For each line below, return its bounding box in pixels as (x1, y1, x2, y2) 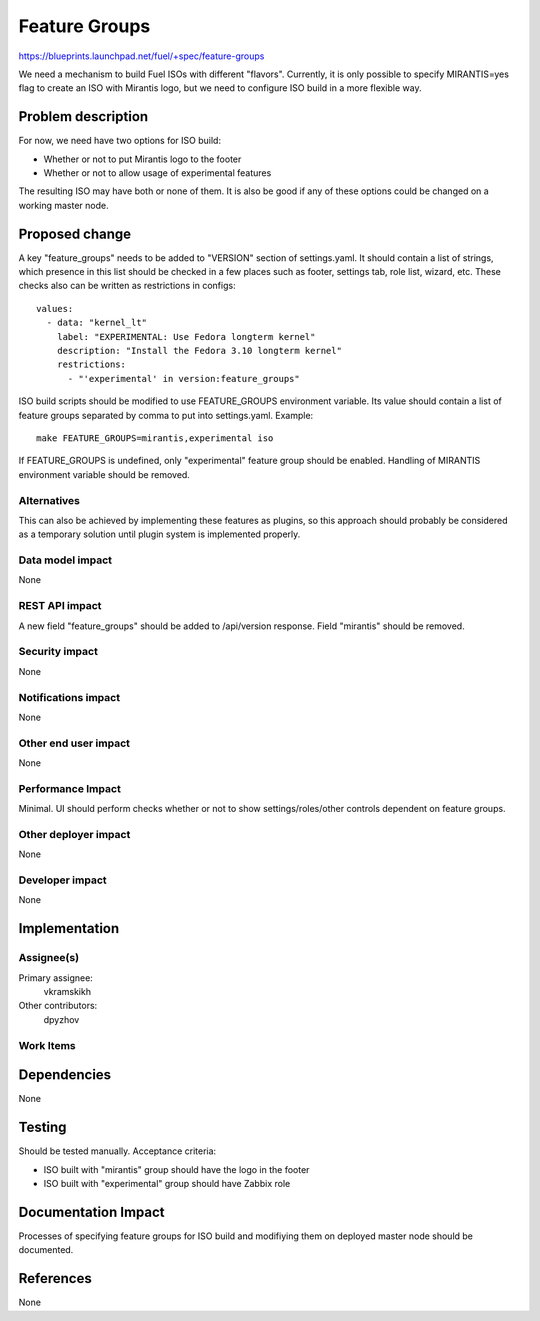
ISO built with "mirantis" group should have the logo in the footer (43, 1163, 310, 1175)
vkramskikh (43, 985, 92, 997)
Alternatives (18, 493, 80, 507)
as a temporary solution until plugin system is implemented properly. (18, 528, 301, 540)
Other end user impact (18, 736, 130, 750)
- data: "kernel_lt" (46, 317, 148, 329)
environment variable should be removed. (18, 468, 190, 480)
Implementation (18, 920, 120, 937)
